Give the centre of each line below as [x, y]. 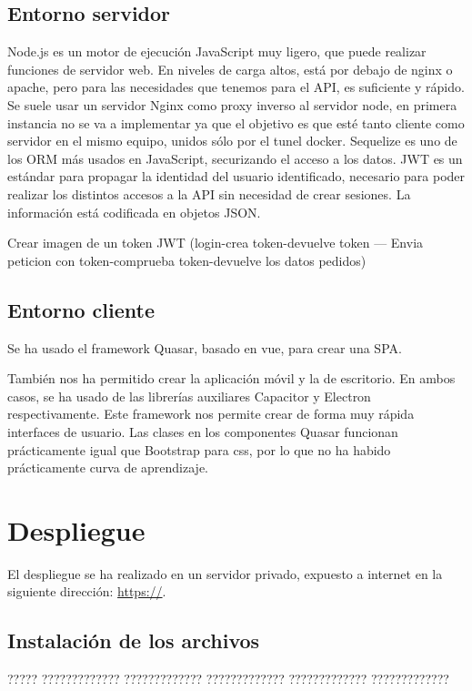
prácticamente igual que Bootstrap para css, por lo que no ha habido [199, 449]
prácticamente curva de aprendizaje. [108, 467]
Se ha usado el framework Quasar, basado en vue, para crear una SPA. [205, 347]
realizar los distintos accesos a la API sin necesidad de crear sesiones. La [209, 193]
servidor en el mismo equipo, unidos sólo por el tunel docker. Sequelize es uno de [232, 141]
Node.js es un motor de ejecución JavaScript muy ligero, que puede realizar [217, 51]
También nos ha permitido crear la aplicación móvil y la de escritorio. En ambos [231, 378]
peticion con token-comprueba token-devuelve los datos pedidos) [187, 260]
